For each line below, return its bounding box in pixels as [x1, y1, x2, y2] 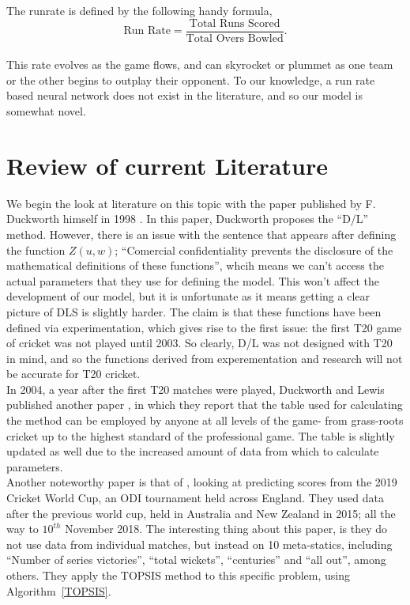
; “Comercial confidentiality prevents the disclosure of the [115, 241, 393, 258]
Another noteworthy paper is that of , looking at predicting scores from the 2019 [6, 474, 397, 490]
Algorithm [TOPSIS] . [6, 582, 111, 599]
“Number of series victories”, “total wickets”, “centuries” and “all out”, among [6, 551, 386, 568]
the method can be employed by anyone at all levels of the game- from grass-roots [6, 412, 404, 429]
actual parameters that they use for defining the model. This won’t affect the [6, 272, 380, 289]
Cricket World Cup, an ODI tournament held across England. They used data [6, 490, 384, 506]
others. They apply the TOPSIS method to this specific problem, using [6, 567, 350, 583]
